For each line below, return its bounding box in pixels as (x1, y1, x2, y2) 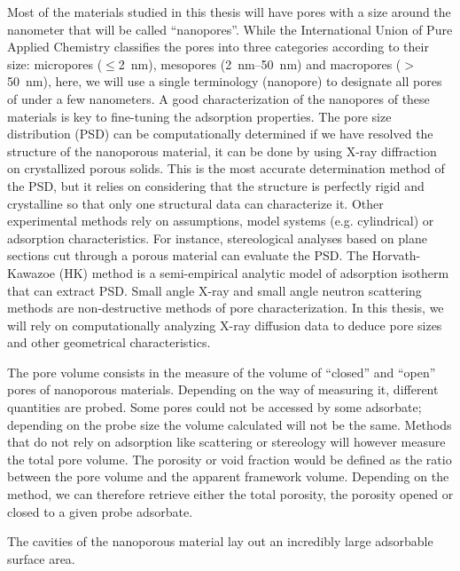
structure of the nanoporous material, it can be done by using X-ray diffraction (7, 141, 437, 160)
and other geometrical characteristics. (7, 333, 211, 352)
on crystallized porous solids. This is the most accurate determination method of (7, 159, 445, 178)
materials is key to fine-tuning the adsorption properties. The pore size (7, 107, 392, 125)
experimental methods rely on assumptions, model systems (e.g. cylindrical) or (7, 211, 434, 230)
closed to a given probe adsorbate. (7, 502, 193, 520)
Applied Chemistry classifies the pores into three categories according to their (7, 37, 429, 56)
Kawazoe (7, 263, 56, 282)
